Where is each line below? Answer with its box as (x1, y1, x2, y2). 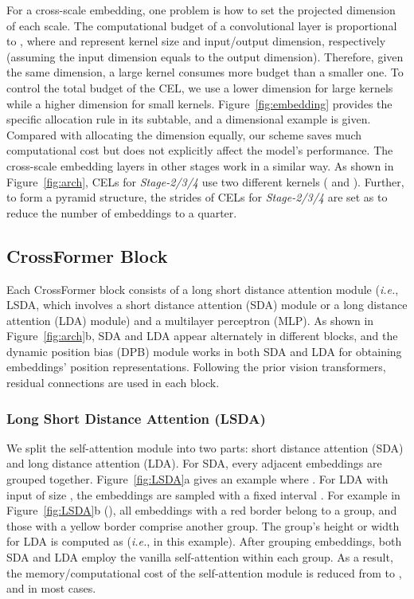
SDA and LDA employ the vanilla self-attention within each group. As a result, (6, 549, 393, 566)
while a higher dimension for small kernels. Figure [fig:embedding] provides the (6, 95, 393, 112)
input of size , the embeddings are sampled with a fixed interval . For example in (6, 486, 400, 503)
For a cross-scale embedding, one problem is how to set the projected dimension (6, 2, 396, 18)
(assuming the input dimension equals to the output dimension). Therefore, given (6, 48, 404, 65)
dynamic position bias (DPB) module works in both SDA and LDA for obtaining (6, 343, 402, 359)
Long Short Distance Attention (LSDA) (6, 408, 266, 428)
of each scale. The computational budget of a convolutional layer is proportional (6, 17, 397, 33)
